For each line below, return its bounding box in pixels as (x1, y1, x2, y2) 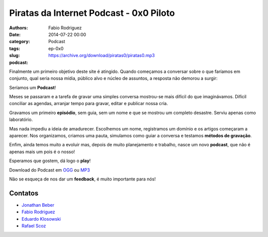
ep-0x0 (48, 45, 64, 52)
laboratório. (9, 117, 33, 122)
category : (9, 39, 30, 45)
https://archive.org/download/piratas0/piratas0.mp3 (48, 53, 155, 59)
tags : (9, 45, 20, 52)
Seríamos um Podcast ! (9, 84, 57, 90)
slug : (9, 53, 20, 59)
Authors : (9, 25, 28, 31)
